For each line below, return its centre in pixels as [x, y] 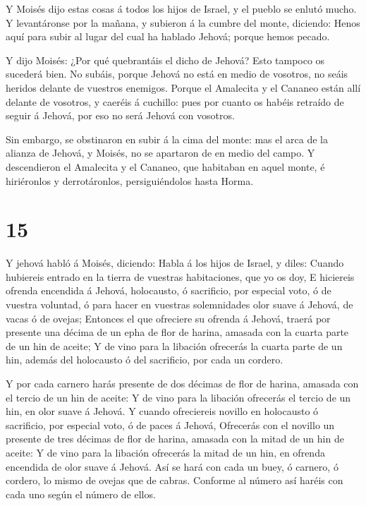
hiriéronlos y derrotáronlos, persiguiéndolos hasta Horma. [130, 180]
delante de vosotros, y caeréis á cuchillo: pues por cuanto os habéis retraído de [175, 101]
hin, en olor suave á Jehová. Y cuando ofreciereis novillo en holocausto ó [162, 411]
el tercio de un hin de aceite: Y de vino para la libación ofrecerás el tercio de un [178, 397]
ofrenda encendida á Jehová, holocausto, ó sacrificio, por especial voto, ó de [169, 290]
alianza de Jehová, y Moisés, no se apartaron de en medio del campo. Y [160, 153]
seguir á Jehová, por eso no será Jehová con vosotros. [120, 115]
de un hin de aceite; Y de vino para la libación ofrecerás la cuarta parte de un [174, 345]
